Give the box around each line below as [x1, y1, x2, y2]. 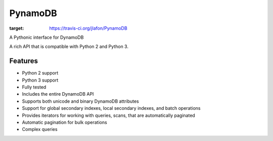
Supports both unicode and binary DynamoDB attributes [22, 98, 139, 104]
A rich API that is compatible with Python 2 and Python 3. [9, 43, 129, 50]
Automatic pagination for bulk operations [22, 119, 107, 125]
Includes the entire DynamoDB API [22, 91, 94, 97]
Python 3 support [22, 77, 59, 83]
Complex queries [22, 126, 58, 132]
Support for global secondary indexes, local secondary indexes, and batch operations [22, 105, 201, 111]
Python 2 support [22, 70, 59, 76]
